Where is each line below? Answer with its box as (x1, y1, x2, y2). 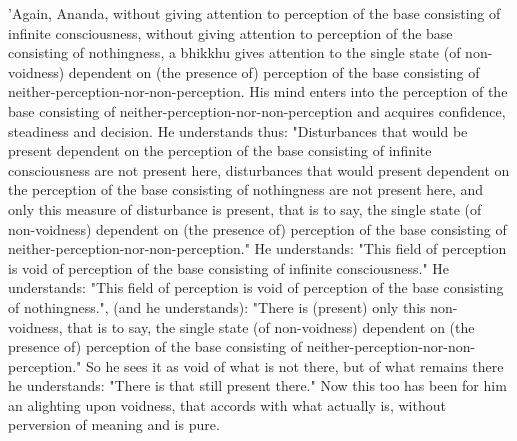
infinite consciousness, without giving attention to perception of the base (8, 22, 453, 43)
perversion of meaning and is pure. (8, 414, 220, 435)
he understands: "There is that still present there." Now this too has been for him (8, 375, 507, 396)
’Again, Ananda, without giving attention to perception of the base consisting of (8, 3, 501, 23)
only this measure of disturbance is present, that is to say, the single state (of (8, 198, 482, 219)
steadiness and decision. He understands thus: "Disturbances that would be (8, 120, 468, 141)
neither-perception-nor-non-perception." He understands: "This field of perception (8, 238, 507, 259)
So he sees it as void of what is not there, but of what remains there (86, 355, 504, 376)
